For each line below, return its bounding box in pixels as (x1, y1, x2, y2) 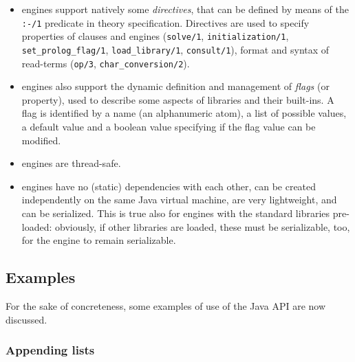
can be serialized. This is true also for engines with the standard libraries (21, 205, 330, 220)
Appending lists (6, 341, 95, 359)
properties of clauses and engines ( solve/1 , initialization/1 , (21, 29, 289, 43)
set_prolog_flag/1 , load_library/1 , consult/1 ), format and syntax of (21, 42, 330, 56)
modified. (21, 133, 61, 147)
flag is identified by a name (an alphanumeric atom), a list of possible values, (21, 106, 347, 120)
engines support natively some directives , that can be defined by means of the (21, 2, 349, 16)
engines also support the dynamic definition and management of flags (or (21, 79, 330, 93)
